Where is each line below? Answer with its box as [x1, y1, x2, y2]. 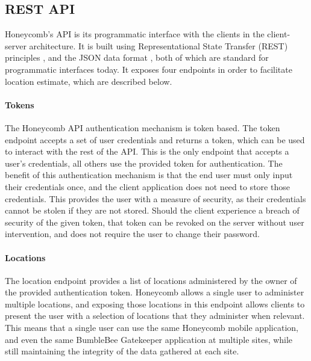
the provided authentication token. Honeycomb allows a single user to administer [5, 286, 304, 298]
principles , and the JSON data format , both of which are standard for [5, 51, 269, 64]
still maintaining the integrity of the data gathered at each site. [5, 345, 239, 357]
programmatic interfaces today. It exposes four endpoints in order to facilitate [5, 63, 292, 75]
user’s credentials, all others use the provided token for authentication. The [5, 156, 283, 169]
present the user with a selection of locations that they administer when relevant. [5, 309, 305, 322]
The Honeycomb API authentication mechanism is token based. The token [5, 121, 280, 134]
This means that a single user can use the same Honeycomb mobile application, [5, 321, 298, 334]
